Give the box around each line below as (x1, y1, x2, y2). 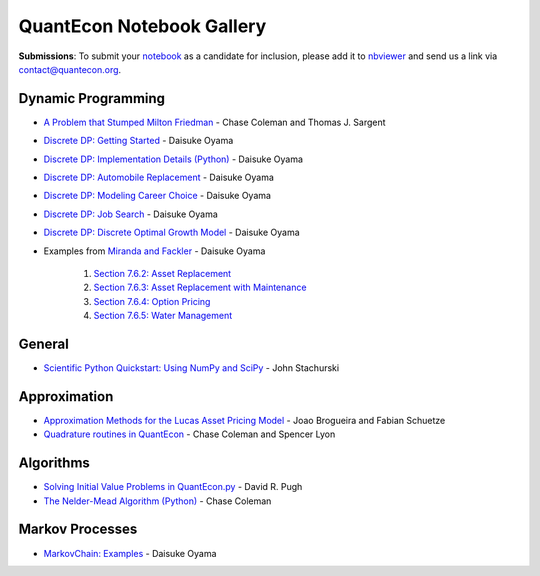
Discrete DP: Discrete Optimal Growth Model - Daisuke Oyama (43, 226, 300, 239)
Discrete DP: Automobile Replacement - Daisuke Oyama (43, 171, 275, 184)
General (18, 335, 70, 352)
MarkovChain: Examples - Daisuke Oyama (43, 547, 217, 559)
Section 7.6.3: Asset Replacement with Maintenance (93, 281, 307, 294)
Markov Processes (18, 521, 138, 538)
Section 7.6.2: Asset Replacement (93, 267, 232, 279)
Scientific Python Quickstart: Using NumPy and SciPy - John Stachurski (43, 362, 340, 374)
